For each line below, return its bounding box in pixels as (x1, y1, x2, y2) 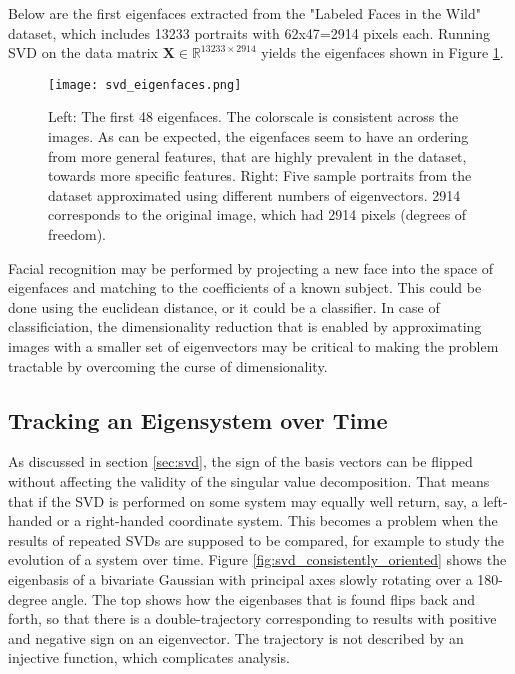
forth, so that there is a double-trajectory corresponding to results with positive (8, 608, 497, 629)
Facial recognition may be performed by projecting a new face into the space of (8, 257, 493, 278)
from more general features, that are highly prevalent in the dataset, (48, 145, 467, 166)
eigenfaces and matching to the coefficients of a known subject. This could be (8, 277, 482, 298)
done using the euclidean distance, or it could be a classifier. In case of (8, 296, 440, 317)
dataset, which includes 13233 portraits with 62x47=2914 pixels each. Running (8, 22, 491, 43)
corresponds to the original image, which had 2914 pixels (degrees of (48, 204, 467, 225)
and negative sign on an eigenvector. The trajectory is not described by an (8, 627, 464, 648)
